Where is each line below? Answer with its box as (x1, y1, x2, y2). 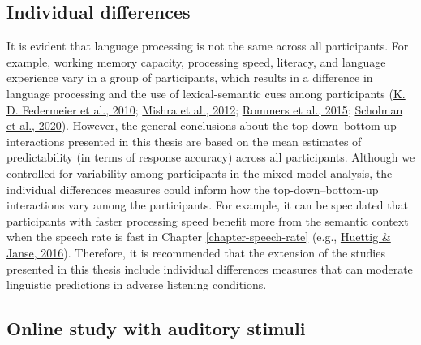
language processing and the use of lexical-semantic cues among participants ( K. (6, 84, 406, 101)
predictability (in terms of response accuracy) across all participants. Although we (6, 149, 415, 166)
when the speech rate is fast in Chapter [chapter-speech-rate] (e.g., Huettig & (6, 228, 391, 245)
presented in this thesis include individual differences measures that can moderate (6, 260, 413, 277)
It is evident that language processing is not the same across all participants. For (6, 37, 409, 54)
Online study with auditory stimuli (6, 316, 306, 341)
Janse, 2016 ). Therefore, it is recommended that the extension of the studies (6, 244, 385, 261)
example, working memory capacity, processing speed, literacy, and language (6, 53, 386, 70)
